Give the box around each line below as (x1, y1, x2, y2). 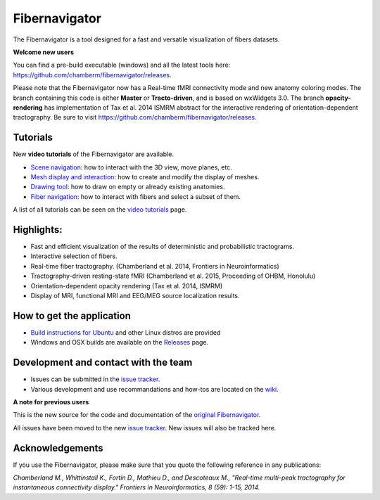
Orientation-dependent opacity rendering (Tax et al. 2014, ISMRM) (30, 281, 223, 290)
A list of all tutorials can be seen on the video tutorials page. (13, 205, 187, 214)
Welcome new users (13, 48, 74, 56)
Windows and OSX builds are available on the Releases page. (30, 338, 209, 347)
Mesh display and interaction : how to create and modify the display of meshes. (30, 172, 260, 181)
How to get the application (13, 309, 132, 321)
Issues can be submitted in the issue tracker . (30, 375, 160, 383)
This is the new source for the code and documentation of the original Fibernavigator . (13, 411, 261, 419)
